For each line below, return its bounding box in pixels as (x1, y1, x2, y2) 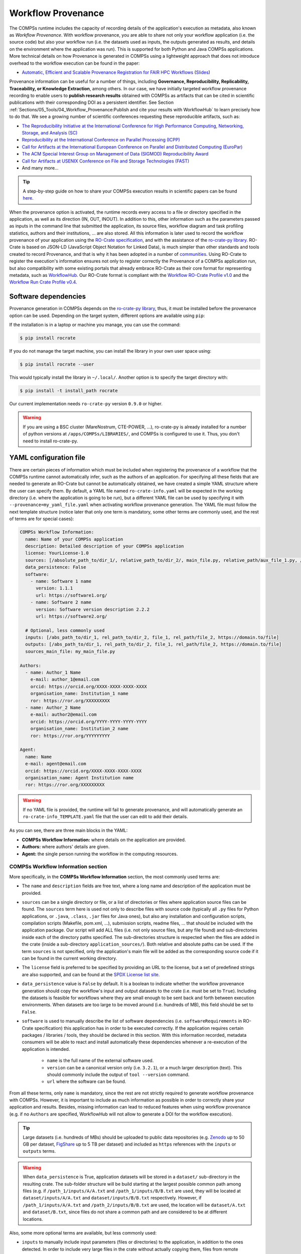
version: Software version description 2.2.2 (36, 606, 150, 612)
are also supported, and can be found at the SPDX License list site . (22, 971, 160, 978)
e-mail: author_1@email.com (30, 677, 100, 682)
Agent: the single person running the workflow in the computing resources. (22, 851, 178, 857)
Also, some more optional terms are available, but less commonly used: (9, 1229, 157, 1236)
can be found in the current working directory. (22, 956, 117, 962)
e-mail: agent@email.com (25, 761, 86, 767)
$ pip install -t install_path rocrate (20, 388, 118, 394)
